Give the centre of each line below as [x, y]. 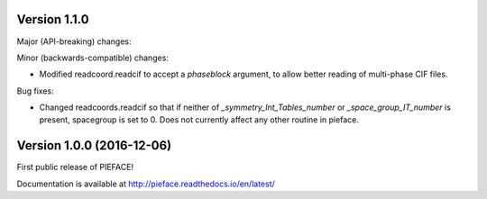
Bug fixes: [35, 91]
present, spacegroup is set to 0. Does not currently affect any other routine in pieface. [199, 120]
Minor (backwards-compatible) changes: [92, 58]
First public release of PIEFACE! [75, 167]
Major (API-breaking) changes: [74, 41]
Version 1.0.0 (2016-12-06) [94, 145]
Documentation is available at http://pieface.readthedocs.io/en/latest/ [146, 184]
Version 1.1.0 [53, 19]
